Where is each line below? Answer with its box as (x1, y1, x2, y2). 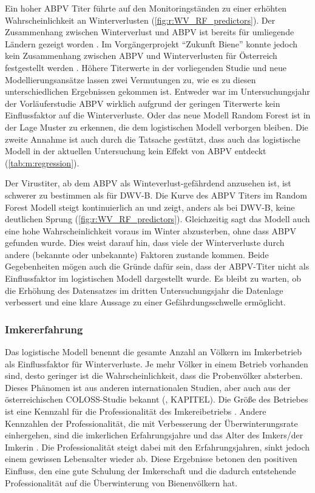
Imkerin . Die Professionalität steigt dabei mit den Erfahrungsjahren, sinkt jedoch (5, 440, 310, 453)
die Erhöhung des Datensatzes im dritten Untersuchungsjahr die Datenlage (5, 284, 283, 296)
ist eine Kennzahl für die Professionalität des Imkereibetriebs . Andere (5, 405, 266, 418)
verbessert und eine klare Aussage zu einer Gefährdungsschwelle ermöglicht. (5, 296, 286, 308)
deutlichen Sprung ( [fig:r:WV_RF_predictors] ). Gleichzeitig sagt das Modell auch (5, 212, 310, 225)
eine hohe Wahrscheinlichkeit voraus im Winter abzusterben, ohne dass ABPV (5, 224, 297, 237)
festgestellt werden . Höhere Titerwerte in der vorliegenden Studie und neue (5, 61, 286, 73)
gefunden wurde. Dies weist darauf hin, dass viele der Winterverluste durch (5, 236, 285, 249)
